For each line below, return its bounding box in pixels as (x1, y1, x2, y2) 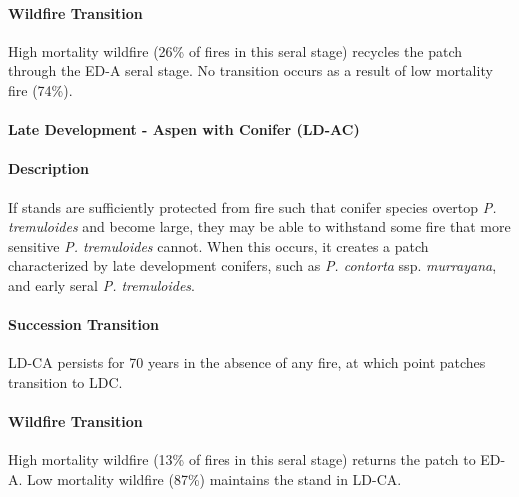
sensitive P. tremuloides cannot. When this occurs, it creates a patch (8, 235, 429, 256)
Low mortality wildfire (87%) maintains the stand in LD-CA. (27, 468, 402, 489)
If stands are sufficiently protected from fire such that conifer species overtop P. (8, 196, 497, 217)
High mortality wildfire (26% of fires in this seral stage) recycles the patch (8, 40, 462, 61)
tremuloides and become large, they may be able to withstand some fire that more (8, 216, 511, 237)
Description (8, 158, 90, 179)
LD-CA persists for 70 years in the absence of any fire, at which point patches (8, 352, 486, 373)
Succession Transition (8, 314, 159, 335)
